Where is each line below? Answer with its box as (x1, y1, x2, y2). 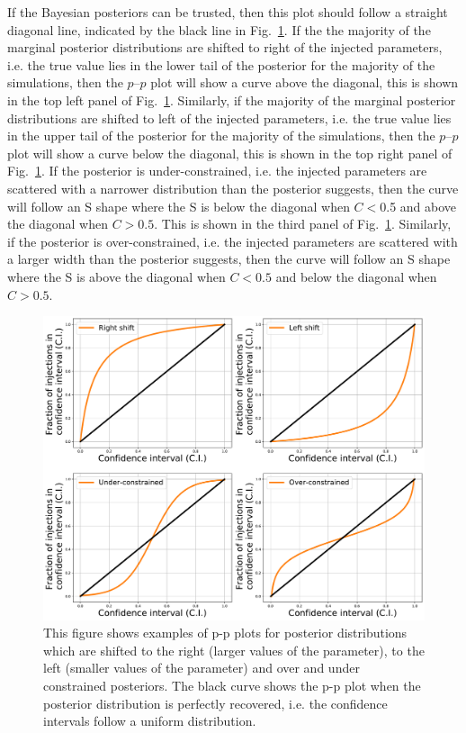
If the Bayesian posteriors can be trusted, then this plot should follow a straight (7, 3, 448, 21)
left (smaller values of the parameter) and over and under (43, 658, 360, 677)
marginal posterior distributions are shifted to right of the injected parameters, (7, 38, 443, 57)
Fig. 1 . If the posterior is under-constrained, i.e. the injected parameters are (7, 161, 427, 180)
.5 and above (386, 196, 457, 215)
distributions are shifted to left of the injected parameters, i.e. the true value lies (7, 108, 452, 127)
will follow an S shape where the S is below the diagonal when (7, 196, 350, 215)
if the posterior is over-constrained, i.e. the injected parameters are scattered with (7, 231, 458, 250)
